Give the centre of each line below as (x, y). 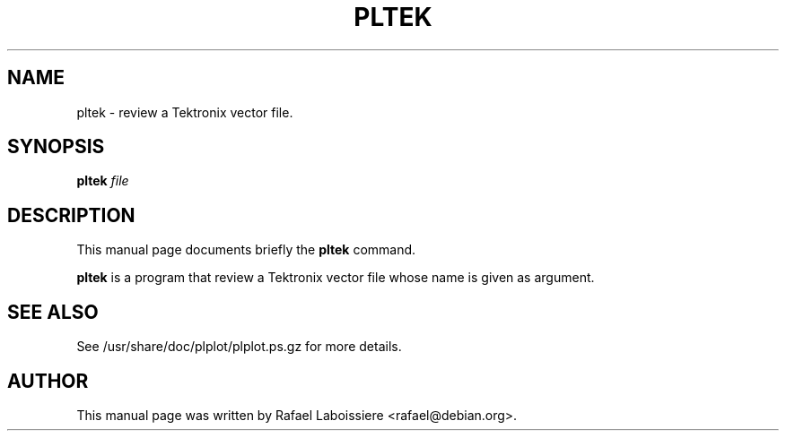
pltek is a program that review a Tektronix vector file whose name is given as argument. (336, 278)
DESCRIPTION (71, 215)
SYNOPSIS (56, 147)
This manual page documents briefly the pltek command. (246, 250)
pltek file (103, 181)
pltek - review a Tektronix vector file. (185, 112)
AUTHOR (48, 381)
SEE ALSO (53, 312)
